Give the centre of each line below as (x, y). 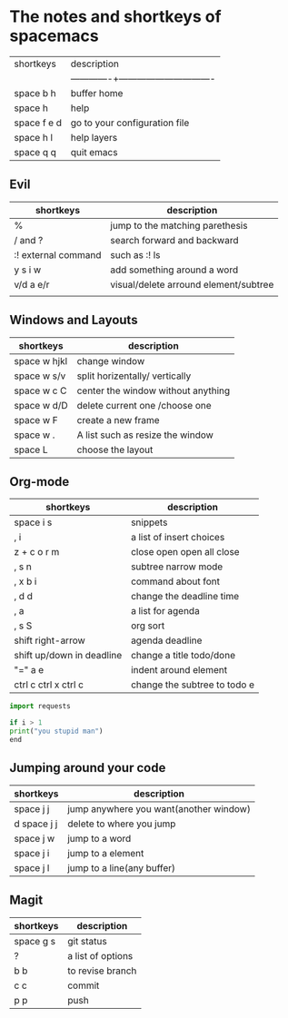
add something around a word (174, 270)
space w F (36, 420)
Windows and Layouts (74, 320)
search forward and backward (174, 240)
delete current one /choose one (144, 405)
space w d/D (41, 405)
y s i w (28, 270)
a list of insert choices (178, 538)
